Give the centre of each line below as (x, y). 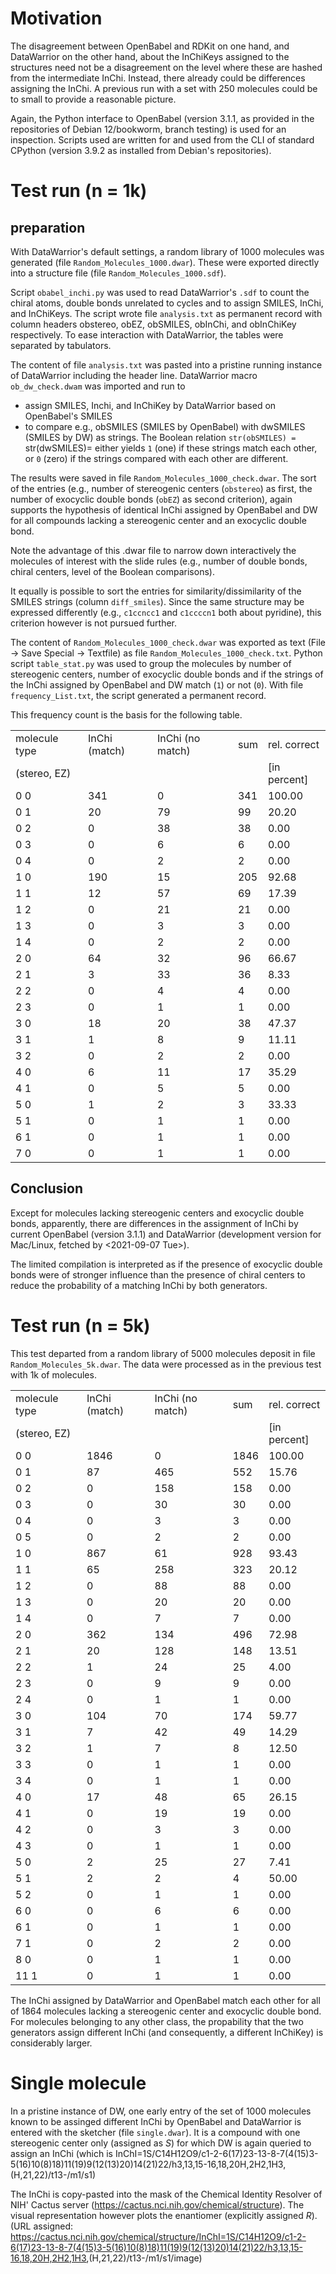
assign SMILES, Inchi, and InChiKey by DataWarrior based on (150, 405)
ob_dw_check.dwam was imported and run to (98, 386)
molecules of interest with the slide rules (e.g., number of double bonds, (159, 561)
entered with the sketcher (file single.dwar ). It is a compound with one (155, 2132)
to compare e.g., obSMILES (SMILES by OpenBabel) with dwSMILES (165, 426)
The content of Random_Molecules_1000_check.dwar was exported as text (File (168, 642)
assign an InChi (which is (61, 2153)
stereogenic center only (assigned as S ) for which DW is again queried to (161, 2143)
